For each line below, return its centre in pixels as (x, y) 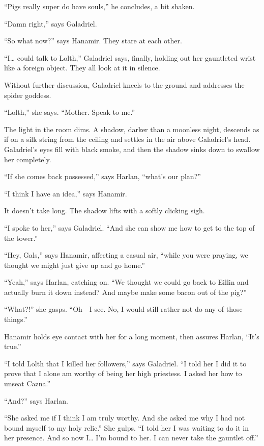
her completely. (28, 159)
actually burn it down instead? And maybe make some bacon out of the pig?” (125, 292)
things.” (16, 319)
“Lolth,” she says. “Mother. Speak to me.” (70, 112)
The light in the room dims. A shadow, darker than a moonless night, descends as (132, 129)
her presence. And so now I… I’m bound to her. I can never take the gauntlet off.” (131, 438)
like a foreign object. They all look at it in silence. (82, 68)
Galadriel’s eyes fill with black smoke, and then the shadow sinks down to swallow (132, 149)
